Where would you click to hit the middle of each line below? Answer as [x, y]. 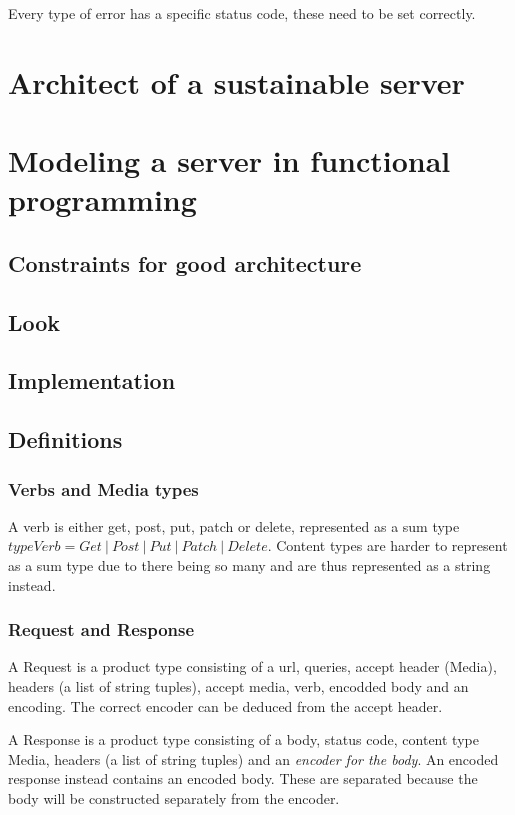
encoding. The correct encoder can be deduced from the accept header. [225, 705]
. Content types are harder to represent [387, 545]
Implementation [92, 380]
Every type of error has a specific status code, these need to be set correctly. [242, 13]
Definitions [65, 439]
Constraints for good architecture [185, 262]
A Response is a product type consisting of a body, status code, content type [243, 739]
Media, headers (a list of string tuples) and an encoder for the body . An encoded [253, 758]
